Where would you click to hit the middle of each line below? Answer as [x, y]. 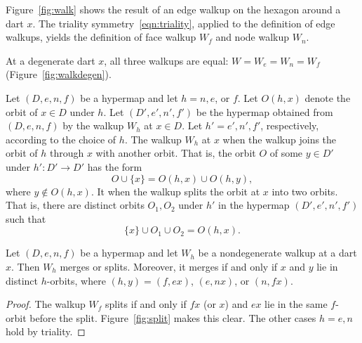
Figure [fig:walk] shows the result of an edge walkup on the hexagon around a [173, 9]
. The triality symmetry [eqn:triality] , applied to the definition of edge [184, 23]
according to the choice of [61, 139]
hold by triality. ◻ [46, 331]
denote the [328, 97]
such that [26, 218]
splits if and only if [146, 304]
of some [286, 153]
